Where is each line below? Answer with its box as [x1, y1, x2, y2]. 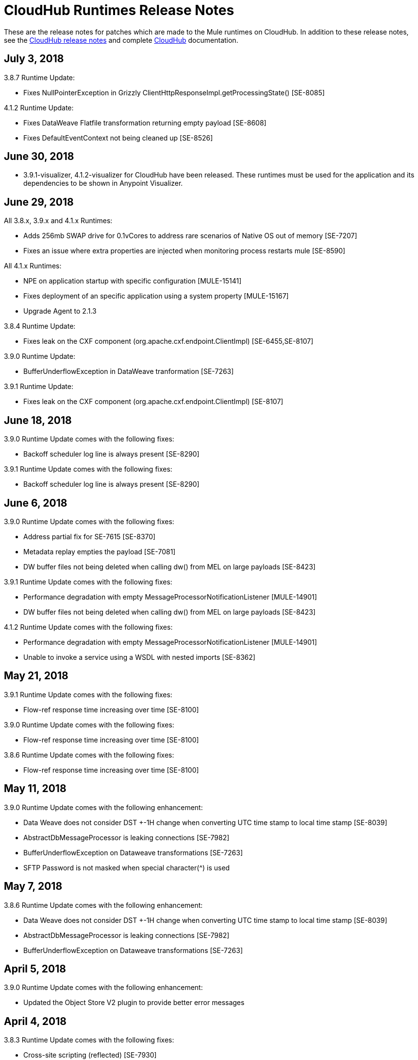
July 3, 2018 [4, 53, 64, 65]
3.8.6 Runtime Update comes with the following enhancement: [4, 901, 203, 909]
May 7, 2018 [4, 880, 63, 893]
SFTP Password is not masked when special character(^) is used [23, 863, 230, 872]
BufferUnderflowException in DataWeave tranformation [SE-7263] [23, 367, 234, 376]
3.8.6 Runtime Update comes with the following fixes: [4, 750, 174, 759]
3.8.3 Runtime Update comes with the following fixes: [4, 1036, 174, 1044]
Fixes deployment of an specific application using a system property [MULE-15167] [23, 292, 289, 300]
